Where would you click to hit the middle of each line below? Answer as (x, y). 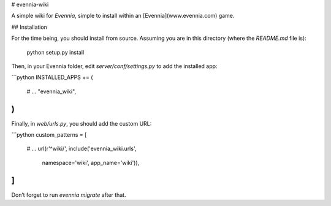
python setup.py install (55, 52)
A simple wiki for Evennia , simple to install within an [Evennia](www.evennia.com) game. (123, 16)
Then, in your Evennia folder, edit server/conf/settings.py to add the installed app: (114, 66)
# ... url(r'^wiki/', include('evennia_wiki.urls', (82, 149)
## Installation (29, 27)
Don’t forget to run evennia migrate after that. (69, 195)
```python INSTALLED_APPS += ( (52, 77)
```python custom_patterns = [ (49, 135)
